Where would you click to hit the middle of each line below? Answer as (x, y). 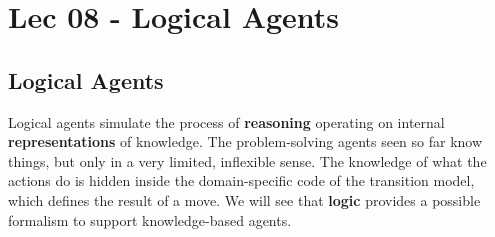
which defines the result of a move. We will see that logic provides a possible (244, 199)
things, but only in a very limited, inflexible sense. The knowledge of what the (247, 160)
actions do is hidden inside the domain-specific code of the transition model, (241, 180)
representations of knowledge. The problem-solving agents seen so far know (245, 141)
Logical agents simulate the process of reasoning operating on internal (226, 121)
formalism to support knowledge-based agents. (150, 219)
